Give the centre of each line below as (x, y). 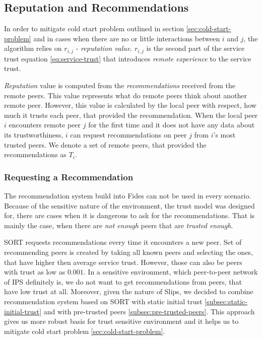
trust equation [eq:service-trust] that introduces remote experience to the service (128, 58)
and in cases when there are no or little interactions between (127, 38)
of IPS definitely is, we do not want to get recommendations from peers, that (123, 281)
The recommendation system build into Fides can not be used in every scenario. (128, 195)
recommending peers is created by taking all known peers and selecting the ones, (129, 252)
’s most (224, 134)
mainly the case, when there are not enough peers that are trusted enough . (119, 225)
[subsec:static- (226, 301)
